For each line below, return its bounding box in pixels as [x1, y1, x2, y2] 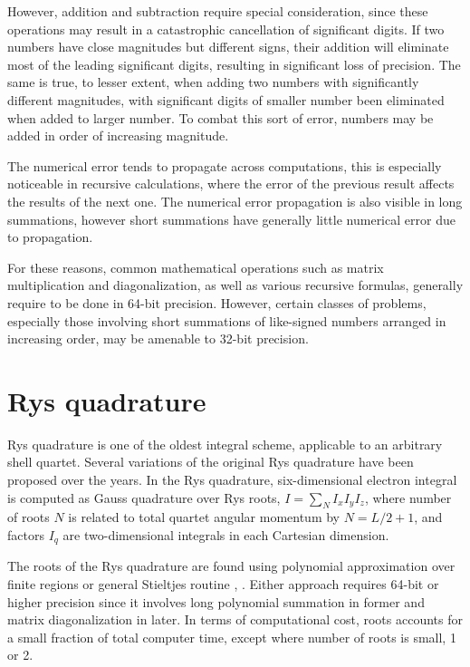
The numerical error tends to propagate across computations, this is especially [7, 156, 442, 175]
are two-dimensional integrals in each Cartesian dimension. [62, 525, 389, 544]
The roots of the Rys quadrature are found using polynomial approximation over [7, 556, 456, 575]
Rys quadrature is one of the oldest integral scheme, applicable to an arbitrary [7, 434, 443, 453]
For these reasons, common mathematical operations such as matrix [7, 257, 384, 276]
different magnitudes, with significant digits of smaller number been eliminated [7, 90, 445, 109]
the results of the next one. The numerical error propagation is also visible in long [7, 191, 463, 210]
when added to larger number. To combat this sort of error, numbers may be [7, 108, 434, 127]
